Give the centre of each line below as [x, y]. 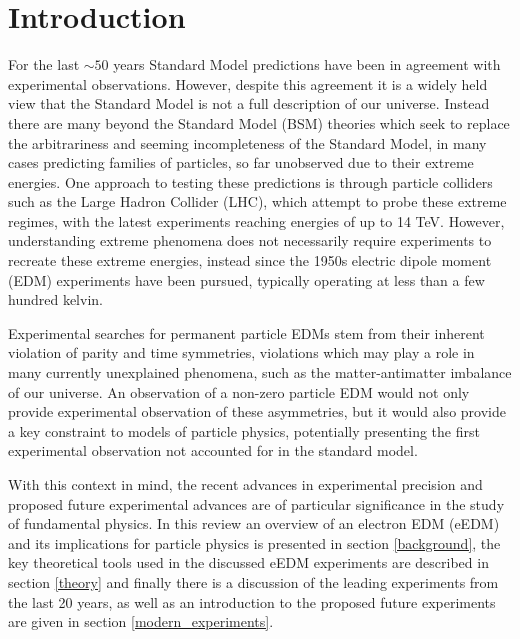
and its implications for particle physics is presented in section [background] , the [254, 542]
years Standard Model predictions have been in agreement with [307, 64]
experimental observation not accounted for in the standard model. [213, 450]
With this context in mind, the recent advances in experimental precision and [245, 484]
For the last [44, 64]
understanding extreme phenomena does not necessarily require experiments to [250, 240]
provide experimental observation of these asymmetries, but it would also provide [257, 411]
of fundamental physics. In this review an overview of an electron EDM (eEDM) [254, 523]
